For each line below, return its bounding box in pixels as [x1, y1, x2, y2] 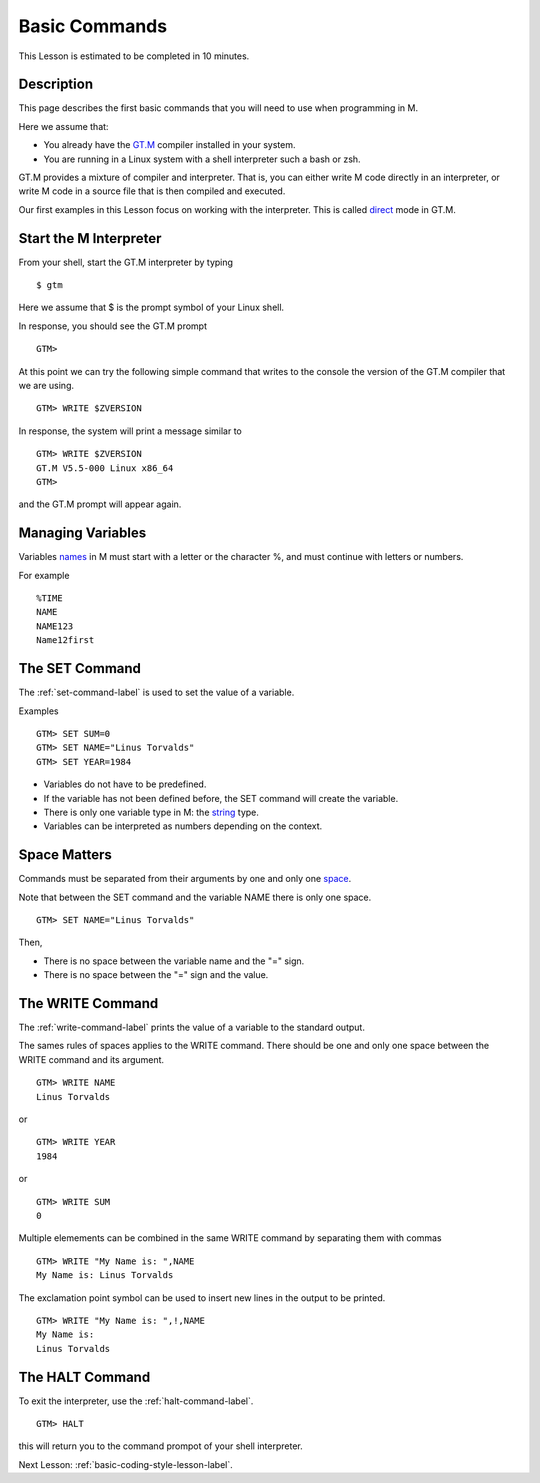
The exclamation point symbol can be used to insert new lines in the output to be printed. [18, 1291, 386, 1304]
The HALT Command [18, 1368, 151, 1385]
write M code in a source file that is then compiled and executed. [18, 185, 286, 197]
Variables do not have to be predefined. [43, 778, 207, 790]
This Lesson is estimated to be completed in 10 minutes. [18, 50, 250, 62]
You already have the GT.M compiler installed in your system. [43, 139, 296, 151]
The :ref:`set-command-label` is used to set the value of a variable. [18, 686, 295, 699]
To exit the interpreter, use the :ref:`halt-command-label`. [18, 1395, 254, 1407]
